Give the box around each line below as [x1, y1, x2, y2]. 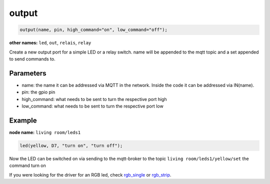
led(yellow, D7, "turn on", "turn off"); [19, 142, 123, 148]
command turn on [9, 162, 46, 168]
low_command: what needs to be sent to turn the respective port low [21, 103, 163, 109]
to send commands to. [9, 55, 55, 62]
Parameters [9, 69, 46, 77]
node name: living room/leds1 [9, 129, 81, 135]
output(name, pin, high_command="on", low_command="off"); [19, 27, 167, 32]
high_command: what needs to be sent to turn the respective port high [21, 96, 167, 102]
